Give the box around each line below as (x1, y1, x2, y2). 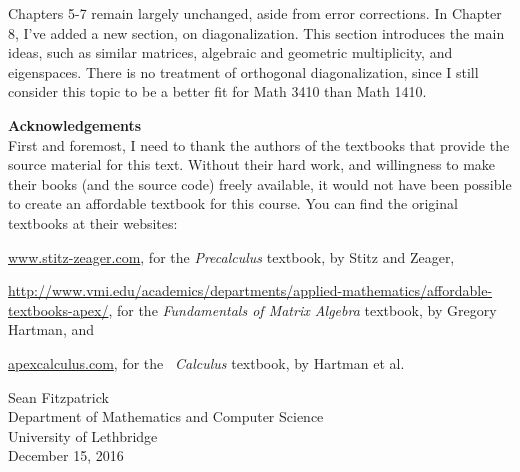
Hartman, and (8, 319, 95, 340)
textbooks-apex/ (8, 299, 109, 320)
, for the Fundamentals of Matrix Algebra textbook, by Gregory (108, 299, 497, 320)
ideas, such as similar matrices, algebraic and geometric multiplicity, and (8, 42, 453, 63)
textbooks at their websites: (8, 212, 178, 233)
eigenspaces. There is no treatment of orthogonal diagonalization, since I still (8, 61, 479, 82)
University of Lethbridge (8, 425, 158, 446)
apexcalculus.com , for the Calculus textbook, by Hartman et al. (8, 352, 405, 373)
